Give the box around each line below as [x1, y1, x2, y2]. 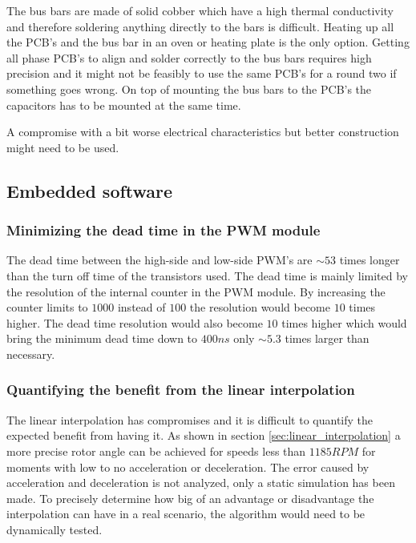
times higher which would [281, 314, 407, 331]
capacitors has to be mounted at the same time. [6, 96, 241, 113]
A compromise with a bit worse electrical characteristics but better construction [6, 123, 399, 140]
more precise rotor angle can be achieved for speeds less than [6, 442, 306, 459]
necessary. [6, 345, 55, 362]
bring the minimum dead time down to [6, 330, 198, 347]
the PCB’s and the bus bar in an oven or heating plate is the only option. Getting [6, 34, 410, 50]
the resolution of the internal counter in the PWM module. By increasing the [6, 283, 386, 300]
